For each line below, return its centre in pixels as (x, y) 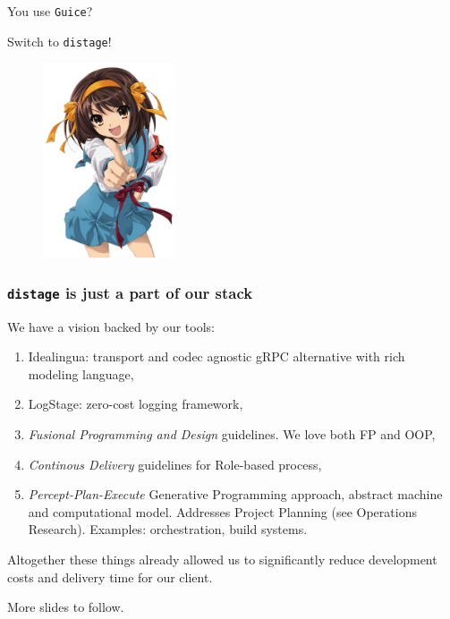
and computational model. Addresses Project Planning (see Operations (222, 511)
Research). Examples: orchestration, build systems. (168, 529)
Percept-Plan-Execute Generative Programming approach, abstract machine (235, 494)
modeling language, (81, 373)
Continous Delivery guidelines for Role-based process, (175, 464)
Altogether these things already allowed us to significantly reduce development (222, 560)
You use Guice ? (50, 11)
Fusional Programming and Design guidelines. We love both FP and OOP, (232, 434)
